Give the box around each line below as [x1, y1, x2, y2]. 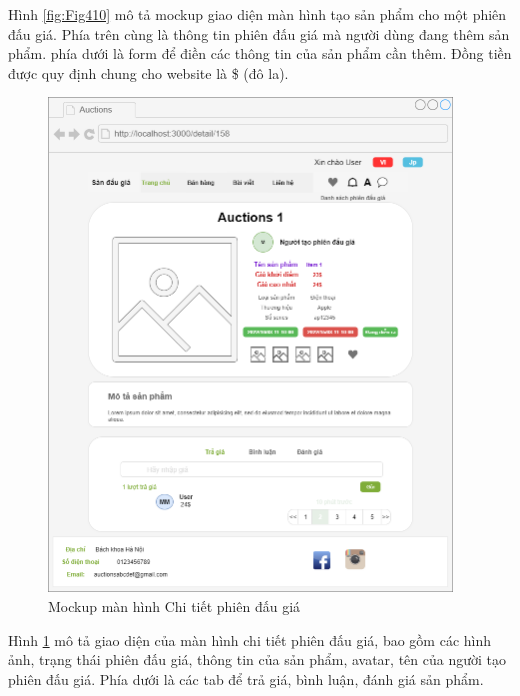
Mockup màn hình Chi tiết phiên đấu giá [48, 596, 301, 617]
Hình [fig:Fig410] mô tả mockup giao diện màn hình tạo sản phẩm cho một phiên [8, 4, 507, 24]
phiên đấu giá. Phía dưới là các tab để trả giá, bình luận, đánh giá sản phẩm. [8, 668, 484, 689]
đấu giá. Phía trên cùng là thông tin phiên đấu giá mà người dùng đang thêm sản [8, 23, 510, 44]
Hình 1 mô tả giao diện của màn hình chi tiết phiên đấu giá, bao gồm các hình [8, 629, 492, 650]
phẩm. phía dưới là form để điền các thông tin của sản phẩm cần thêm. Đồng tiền [8, 43, 512, 64]
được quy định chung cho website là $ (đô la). [8, 62, 289, 83]
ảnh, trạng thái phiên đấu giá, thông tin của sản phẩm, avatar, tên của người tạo [8, 649, 506, 670]
